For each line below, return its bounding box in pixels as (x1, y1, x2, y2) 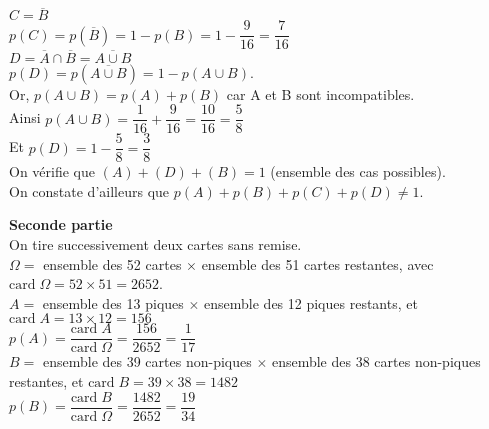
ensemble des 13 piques (42, 292, 184, 313)
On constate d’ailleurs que (9, 180, 170, 201)
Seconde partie (9, 214, 113, 235)
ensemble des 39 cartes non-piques (42, 351, 252, 372)
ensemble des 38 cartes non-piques (271, 351, 481, 372)
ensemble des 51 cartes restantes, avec (201, 253, 434, 274)
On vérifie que (9, 161, 95, 182)
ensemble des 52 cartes (43, 253, 182, 274)
